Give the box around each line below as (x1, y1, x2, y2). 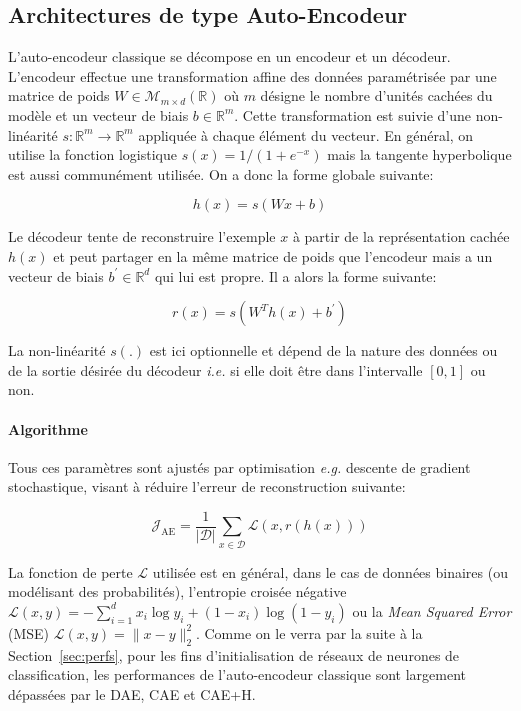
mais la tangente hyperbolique (327, 144, 512, 165)
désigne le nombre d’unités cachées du (260, 85, 493, 106)
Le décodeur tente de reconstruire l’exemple (8, 226, 276, 247)
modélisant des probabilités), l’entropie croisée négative (8, 581, 347, 602)
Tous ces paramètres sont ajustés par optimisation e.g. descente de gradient (8, 456, 471, 477)
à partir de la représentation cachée (292, 226, 510, 247)
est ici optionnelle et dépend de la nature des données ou (149, 340, 498, 361)
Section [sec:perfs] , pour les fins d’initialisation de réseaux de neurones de (8, 644, 460, 665)
